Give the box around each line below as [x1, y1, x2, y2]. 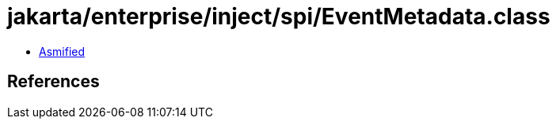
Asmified [39, 44, 86, 58]
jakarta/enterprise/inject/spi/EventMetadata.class [7, 3, 550, 30]
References [7, 72, 100, 92]
